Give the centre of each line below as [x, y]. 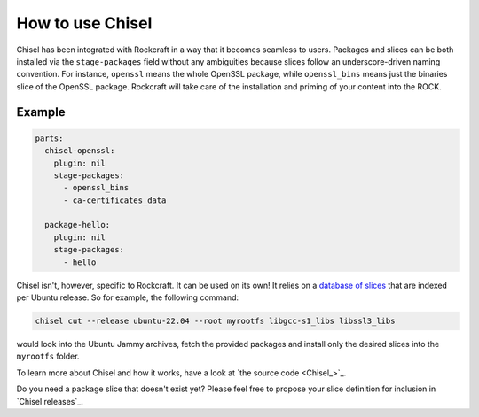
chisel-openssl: [80, 151]
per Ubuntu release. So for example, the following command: [128, 297]
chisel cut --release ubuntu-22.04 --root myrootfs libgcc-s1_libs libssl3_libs [215, 320]
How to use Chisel [84, 23]
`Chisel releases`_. [50, 401]
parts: [49, 138]
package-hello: [78, 225]
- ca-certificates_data [115, 200]
